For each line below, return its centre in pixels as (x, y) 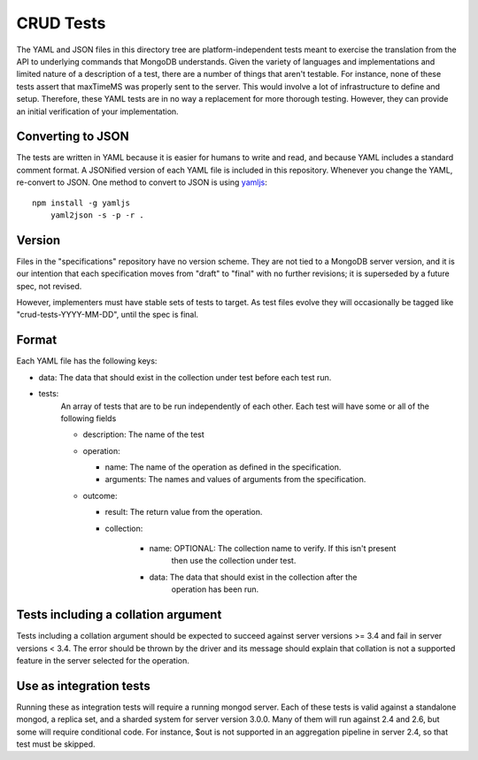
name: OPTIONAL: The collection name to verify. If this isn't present (273, 549)
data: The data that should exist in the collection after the (253, 577)
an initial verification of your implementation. (97, 111)
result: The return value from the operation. (184, 512)
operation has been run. (215, 589)
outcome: (100, 495)
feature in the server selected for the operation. (103, 660)
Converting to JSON (73, 137)
